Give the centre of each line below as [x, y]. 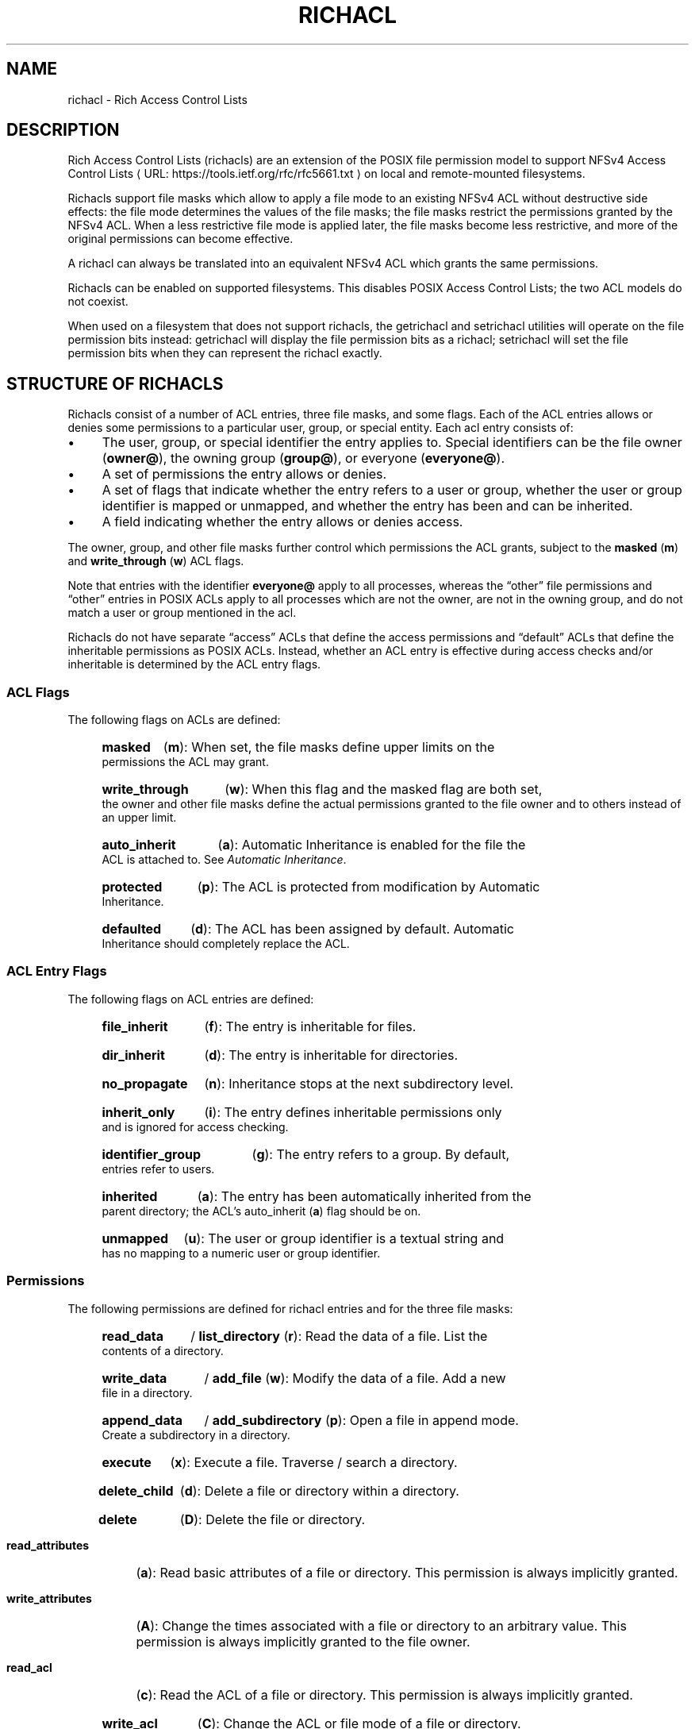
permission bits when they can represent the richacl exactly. [225, 353]
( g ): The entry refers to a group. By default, [381, 1154]
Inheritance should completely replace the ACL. [226, 944]
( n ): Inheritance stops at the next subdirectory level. [359, 1083]
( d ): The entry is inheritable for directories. [331, 1055]
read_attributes [48, 1545]
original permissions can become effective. [180, 239]
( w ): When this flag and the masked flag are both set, [384, 789]
